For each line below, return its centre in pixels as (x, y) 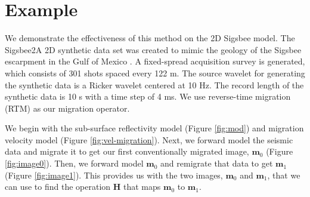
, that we (284, 175)
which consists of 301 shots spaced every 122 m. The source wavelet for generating (155, 73)
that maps (142, 187)
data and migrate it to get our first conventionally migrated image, (127, 151)
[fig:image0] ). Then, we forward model (74, 163)
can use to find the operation (58, 187)
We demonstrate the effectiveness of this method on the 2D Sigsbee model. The (150, 38)
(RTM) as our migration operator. (67, 108)
